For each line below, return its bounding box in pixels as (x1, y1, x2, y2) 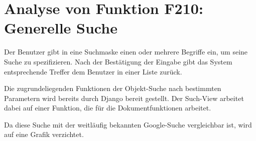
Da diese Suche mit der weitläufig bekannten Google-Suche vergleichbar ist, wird (4, 119, 252, 129)
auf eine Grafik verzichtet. (4, 129, 84, 139)
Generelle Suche (4, 17, 117, 38)
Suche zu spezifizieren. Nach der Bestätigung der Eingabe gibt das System (4, 56, 232, 66)
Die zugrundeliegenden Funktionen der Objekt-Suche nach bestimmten (4, 83, 221, 93)
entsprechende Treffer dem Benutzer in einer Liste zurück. (4, 66, 182, 76)
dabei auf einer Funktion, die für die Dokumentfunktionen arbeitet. (4, 102, 211, 113)
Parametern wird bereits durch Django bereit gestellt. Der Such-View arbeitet (4, 92, 244, 103)
